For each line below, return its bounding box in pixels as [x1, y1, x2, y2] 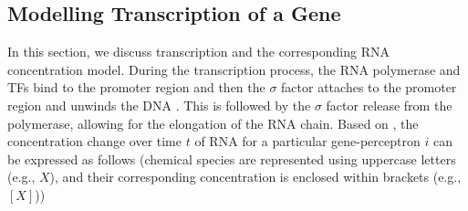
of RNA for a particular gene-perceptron [194, 132, 421, 151]
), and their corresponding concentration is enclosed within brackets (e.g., [49, 167, 462, 186]
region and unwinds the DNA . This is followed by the [7, 95, 311, 114]
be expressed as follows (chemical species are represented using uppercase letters [7, 149, 456, 168]
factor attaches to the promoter [281, 78, 457, 97]
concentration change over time [7, 132, 182, 151]
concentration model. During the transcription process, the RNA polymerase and [7, 59, 461, 79]
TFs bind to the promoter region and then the [7, 78, 265, 97]
